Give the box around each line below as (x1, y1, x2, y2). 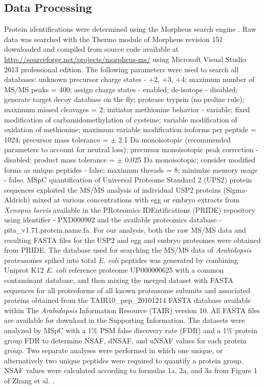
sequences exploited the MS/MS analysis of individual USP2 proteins (4, 184, 221, 195)
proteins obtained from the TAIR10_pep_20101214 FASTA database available (4, 295, 251, 305)
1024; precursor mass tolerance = (4, 134, 108, 145)
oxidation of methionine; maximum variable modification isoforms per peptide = (4, 124, 256, 135)
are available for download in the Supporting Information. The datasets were (4, 315, 245, 325)
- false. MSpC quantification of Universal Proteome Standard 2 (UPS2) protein (4, 174, 252, 185)
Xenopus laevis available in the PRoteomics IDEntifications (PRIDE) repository (4, 204, 255, 215)
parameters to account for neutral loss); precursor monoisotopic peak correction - (4, 144, 258, 155)
